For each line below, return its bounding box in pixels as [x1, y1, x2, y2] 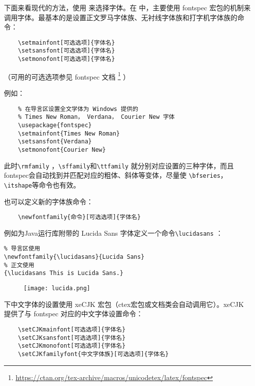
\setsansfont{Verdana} [18, 138, 92, 145]
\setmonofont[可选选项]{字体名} [18, 55, 115, 63]
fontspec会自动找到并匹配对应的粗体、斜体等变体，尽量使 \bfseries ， [4, 170, 228, 180]
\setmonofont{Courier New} [18, 146, 106, 153]
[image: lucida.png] [24, 285, 91, 292]
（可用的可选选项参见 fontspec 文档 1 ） [4, 70, 130, 82]
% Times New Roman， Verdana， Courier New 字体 [18, 113, 175, 121]
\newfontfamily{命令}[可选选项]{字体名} [18, 214, 141, 221]
